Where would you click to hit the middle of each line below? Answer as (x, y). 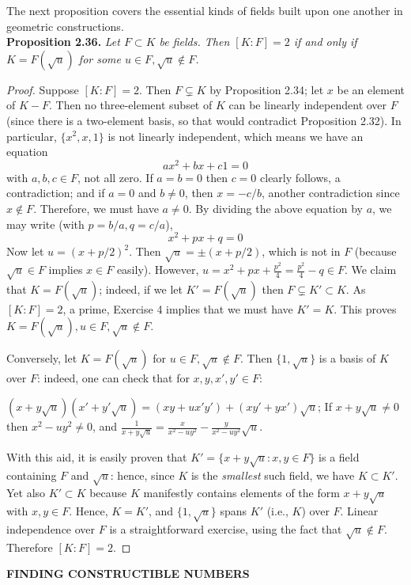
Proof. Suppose (43, 89)
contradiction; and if (56, 193)
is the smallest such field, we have (273, 475)
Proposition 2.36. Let (63, 42)
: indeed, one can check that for (113, 378)
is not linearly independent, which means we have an (236, 136)
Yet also (26, 493)
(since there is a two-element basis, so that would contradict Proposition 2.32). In (204, 120)
